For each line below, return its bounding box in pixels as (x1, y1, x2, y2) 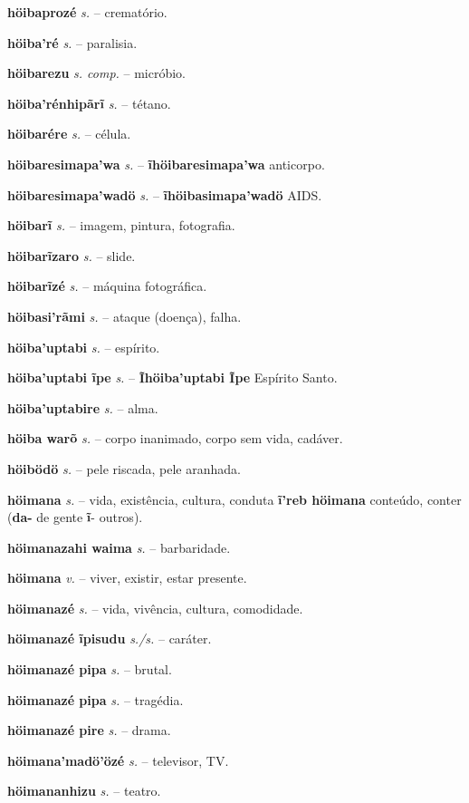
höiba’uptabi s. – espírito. (7, 337, 160, 356)
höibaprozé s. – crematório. (7, 3, 167, 21)
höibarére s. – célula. (7, 124, 131, 143)
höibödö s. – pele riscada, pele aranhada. (7, 459, 241, 478)
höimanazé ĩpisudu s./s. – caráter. (7, 629, 212, 648)
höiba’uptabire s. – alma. (7, 398, 158, 417)
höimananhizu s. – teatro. (7, 781, 161, 800)
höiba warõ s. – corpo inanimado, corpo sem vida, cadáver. (7, 429, 343, 448)
